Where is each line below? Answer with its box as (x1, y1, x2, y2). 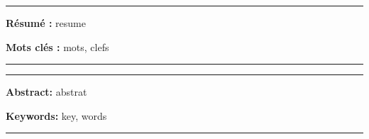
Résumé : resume (6, 16, 86, 30)
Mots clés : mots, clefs (6, 39, 109, 54)
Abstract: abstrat (6, 84, 87, 99)
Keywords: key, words (6, 108, 107, 123)
